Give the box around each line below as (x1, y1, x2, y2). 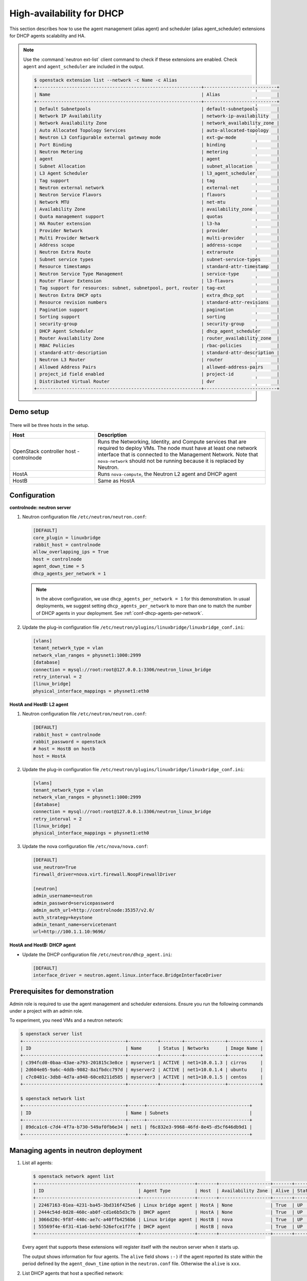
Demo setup (9, 407, 49, 416)
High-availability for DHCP (9, 8, 124, 19)
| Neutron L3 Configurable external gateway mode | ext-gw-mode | (34, 135, 280, 140)
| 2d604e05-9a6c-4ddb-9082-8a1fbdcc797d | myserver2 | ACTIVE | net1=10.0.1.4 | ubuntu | (20, 1067, 264, 1073)
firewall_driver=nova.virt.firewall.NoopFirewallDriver (33, 872, 177, 877)
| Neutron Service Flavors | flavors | (34, 192, 280, 198)
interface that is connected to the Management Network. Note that (97, 451, 258, 458)
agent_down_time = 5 (33, 564, 84, 569)
